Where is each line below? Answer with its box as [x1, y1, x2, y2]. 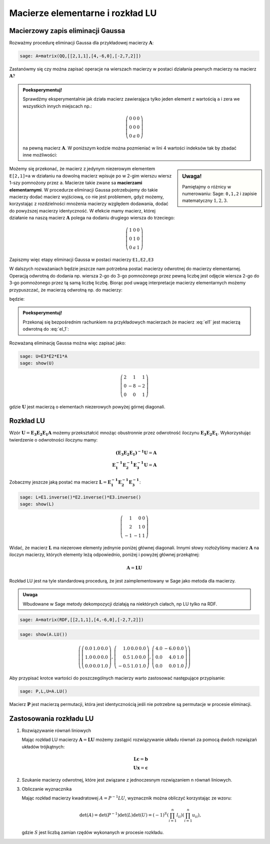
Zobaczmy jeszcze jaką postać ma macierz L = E [9, 479, 111, 485]
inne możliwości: [22, 151, 57, 157]
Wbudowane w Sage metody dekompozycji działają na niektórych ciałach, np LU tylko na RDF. [22, 600, 217, 607]
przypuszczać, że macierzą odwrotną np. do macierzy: [9, 286, 122, 292]
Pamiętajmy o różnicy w [182, 183, 231, 189]
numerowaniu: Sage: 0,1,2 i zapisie [182, 190, 257, 197]
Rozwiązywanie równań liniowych [21, 727, 91, 733]
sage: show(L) [19, 501, 54, 507]
